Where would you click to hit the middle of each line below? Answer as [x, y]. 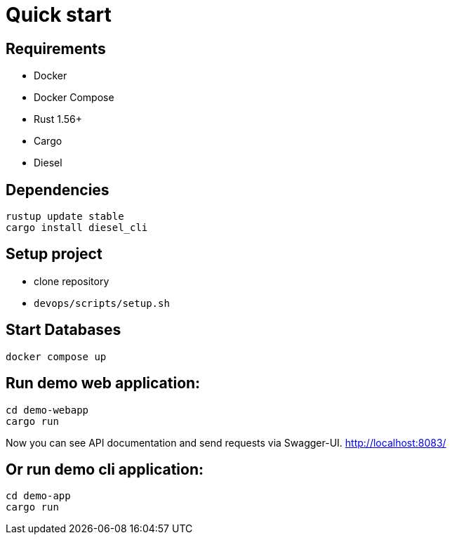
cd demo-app [38, 496]
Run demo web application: [103, 383]
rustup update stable [65, 217]
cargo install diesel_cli [77, 228]
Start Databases [64, 330]
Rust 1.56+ [58, 119]
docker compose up [56, 356]
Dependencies [58, 190]
